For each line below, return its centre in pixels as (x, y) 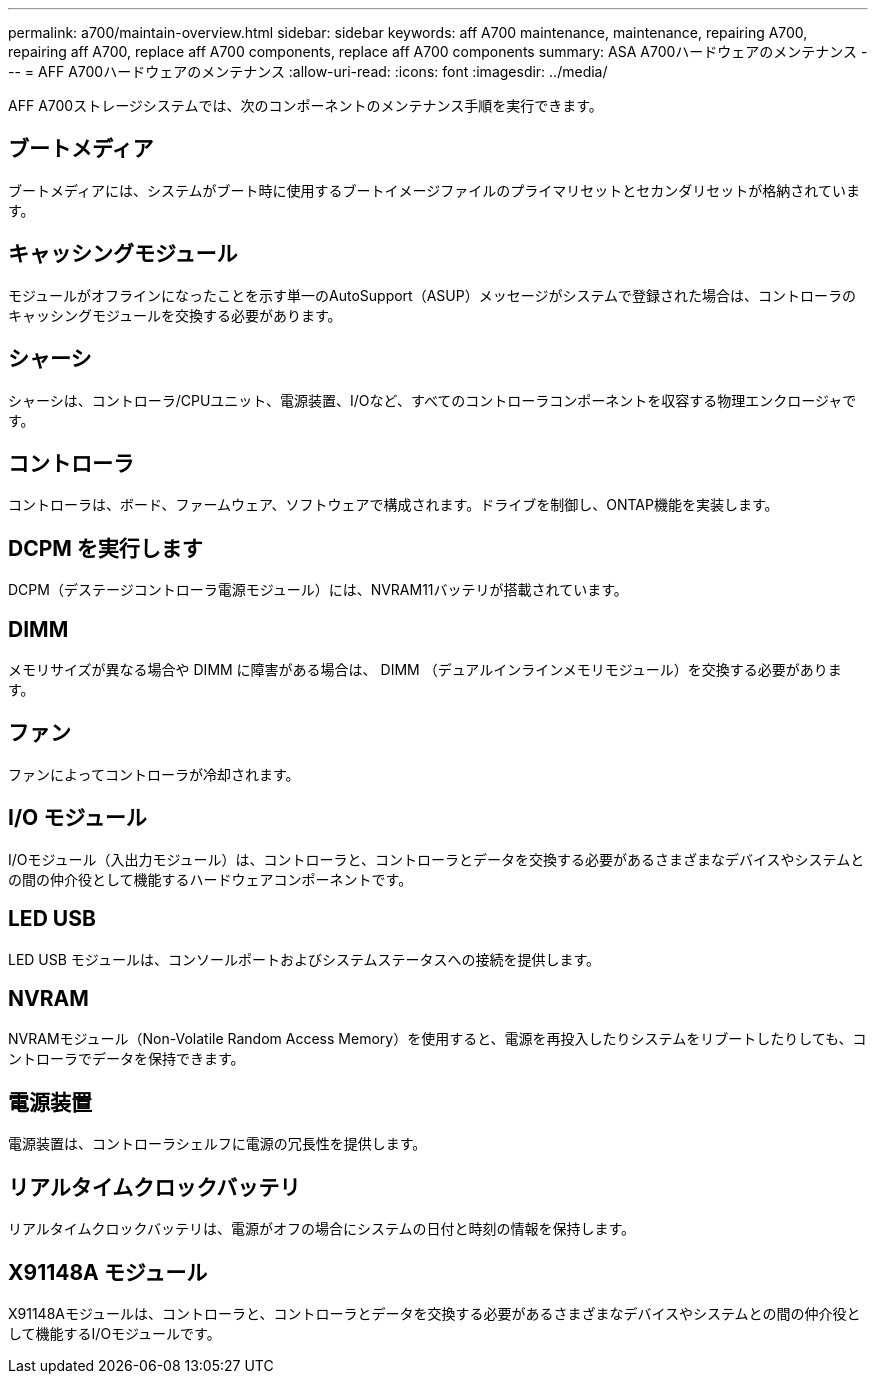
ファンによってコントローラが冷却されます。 (154, 774)
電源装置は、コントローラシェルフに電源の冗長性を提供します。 (217, 1144)
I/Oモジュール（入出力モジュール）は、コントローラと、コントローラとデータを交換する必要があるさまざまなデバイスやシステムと (436, 859)
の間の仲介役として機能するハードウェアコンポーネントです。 (210, 879)
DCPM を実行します (105, 548)
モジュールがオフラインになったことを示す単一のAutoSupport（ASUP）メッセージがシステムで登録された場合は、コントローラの (432, 295)
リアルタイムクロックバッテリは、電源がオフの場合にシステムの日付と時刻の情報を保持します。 (322, 1229)
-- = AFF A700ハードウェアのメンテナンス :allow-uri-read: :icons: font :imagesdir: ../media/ (308, 71)
